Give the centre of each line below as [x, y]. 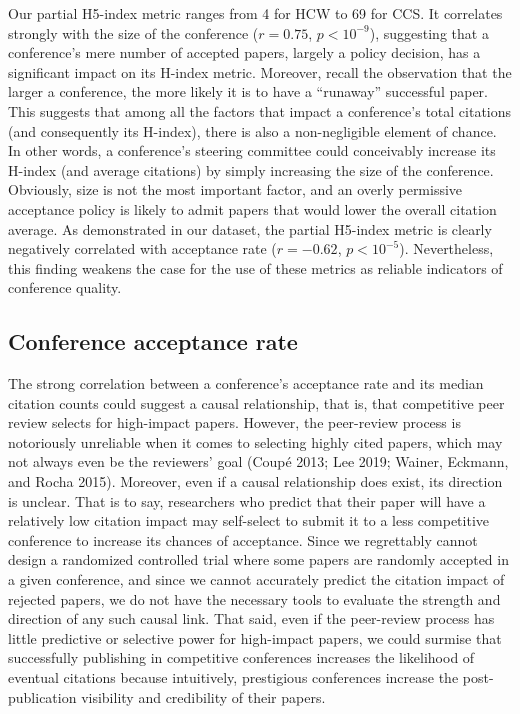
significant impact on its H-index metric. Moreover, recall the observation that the [260, 71]
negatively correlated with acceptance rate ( [142, 248]
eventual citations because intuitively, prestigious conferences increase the [233, 677]
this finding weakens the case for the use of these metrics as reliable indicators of [255, 267]
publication [42, 696]
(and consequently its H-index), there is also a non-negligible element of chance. [252, 130]
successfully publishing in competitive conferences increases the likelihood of [241, 657]
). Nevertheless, [446, 248]
